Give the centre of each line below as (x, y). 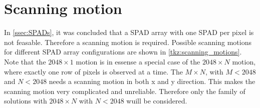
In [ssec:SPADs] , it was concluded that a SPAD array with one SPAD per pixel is (129, 32)
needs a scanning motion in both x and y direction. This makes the (152, 81)
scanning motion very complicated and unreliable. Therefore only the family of (125, 91)
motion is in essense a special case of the (138, 61)
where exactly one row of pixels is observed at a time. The (93, 71)
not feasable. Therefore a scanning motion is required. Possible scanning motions (128, 42)
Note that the (25, 61)
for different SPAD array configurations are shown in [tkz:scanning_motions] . (123, 52)
